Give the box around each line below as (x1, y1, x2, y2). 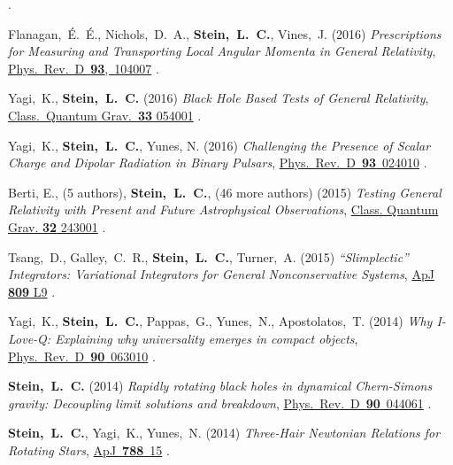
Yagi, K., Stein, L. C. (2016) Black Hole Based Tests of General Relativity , (8, 89, 429, 107)
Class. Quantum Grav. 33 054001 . (8, 105, 202, 124)
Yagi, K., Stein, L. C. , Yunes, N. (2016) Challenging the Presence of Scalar (8, 136, 431, 154)
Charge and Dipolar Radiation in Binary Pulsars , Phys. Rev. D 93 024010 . (8, 153, 427, 172)
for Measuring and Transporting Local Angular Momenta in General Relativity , (8, 42, 436, 60)
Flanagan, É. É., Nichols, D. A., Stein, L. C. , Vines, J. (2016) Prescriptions (8, 24, 441, 43)
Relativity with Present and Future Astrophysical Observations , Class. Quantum (8, 200, 439, 219)
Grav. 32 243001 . (8, 217, 106, 236)
